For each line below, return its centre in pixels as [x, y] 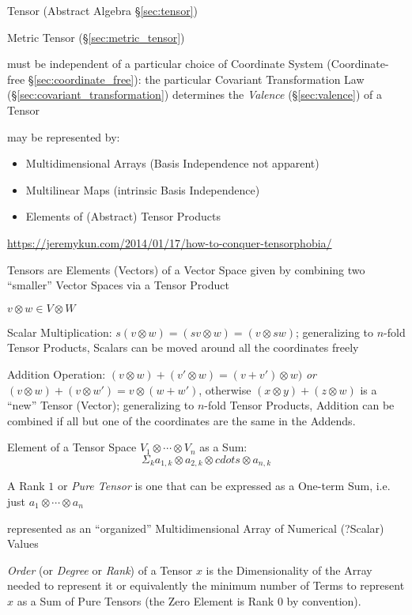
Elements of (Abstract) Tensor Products [123, 216]
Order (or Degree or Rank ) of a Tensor [100, 570]
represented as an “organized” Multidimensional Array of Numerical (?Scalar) [196, 528]
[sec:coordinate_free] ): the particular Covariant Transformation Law [199, 79]
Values [23, 543]
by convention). [324, 600]
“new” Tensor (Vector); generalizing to [101, 405]
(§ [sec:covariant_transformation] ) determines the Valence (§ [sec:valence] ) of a [195, 94]
